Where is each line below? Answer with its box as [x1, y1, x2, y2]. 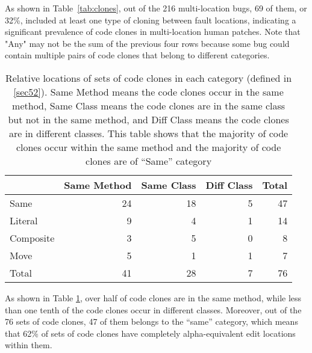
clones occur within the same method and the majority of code [16, 140, 281, 154]
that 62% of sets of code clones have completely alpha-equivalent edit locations [5, 327, 296, 339]
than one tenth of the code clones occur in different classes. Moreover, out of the [5, 303, 302, 316]
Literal [10, 213, 38, 227]
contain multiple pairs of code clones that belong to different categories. [5, 49, 270, 61]
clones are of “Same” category [86, 153, 212, 168]
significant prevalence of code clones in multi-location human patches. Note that [5, 25, 301, 38]
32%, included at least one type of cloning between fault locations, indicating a [5, 13, 296, 26]
